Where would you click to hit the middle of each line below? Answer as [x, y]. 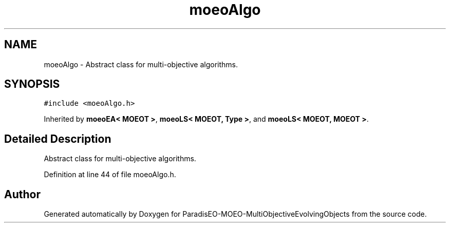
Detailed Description [58, 139]
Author [22, 194]
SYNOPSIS [32, 84]
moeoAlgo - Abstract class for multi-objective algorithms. [141, 64]
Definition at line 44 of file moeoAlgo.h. [110, 175]
